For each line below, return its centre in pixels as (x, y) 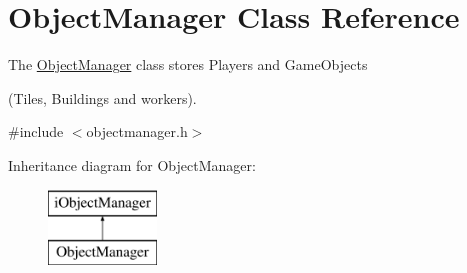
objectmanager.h (137, 131)
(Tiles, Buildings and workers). (102, 97)
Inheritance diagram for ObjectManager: (132, 164)
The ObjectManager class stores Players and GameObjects (188, 64)
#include (36, 131)
